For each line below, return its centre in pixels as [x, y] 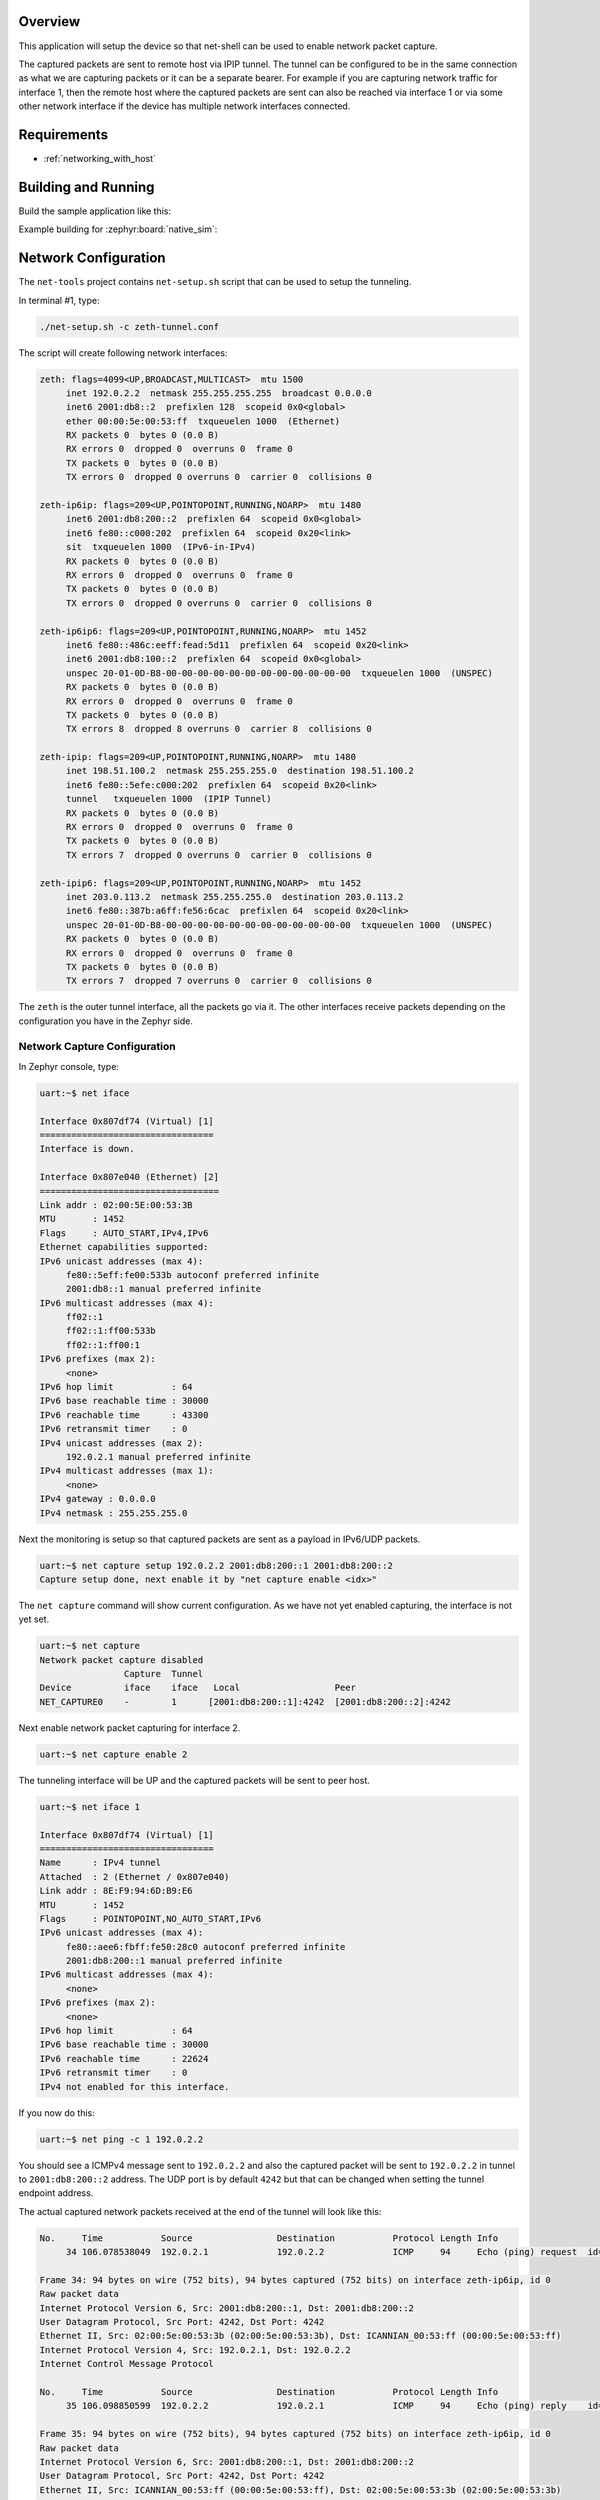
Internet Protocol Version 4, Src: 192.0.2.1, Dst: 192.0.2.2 [195, 2349]
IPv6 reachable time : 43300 [124, 1414]
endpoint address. [56, 2193]
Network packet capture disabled [121, 1659]
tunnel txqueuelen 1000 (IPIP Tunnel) [168, 799]
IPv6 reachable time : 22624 [124, 2058]
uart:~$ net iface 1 [89, 1806]
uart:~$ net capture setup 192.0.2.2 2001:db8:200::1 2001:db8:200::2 [216, 1565]
